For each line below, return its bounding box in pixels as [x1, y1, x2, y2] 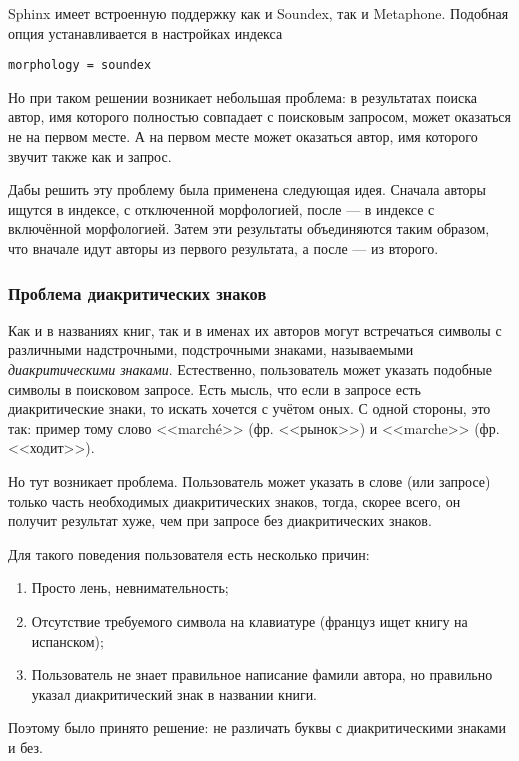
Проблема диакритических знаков [8, 280, 267, 305]
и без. [8, 736, 43, 757]
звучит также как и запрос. [8, 145, 172, 166]
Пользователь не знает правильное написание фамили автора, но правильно [31, 664, 493, 685]
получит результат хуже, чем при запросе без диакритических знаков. [8, 510, 432, 531]
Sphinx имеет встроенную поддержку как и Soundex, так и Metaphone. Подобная [8, 3, 509, 23]
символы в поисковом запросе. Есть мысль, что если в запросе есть [8, 378, 421, 399]
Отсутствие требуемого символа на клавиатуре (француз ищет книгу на [31, 610, 468, 631]
